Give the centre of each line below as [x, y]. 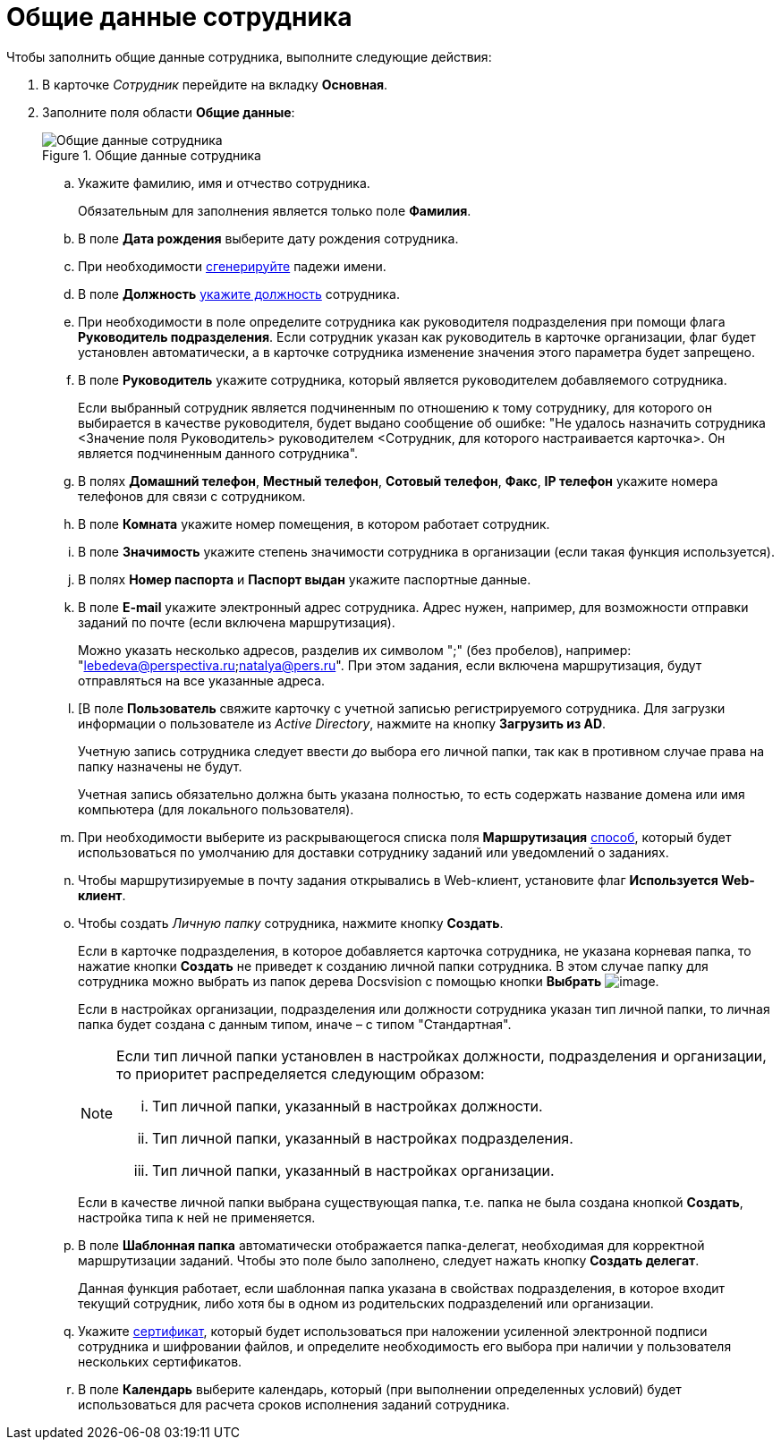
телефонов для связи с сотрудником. [192, 496]
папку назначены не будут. [160, 766]
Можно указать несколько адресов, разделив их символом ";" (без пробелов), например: [355, 650]
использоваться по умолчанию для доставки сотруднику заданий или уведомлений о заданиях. [374, 852]
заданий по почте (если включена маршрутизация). [237, 622]
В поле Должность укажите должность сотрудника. [239, 294]
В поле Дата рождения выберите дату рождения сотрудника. [268, 238]
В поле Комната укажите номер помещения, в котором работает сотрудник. [314, 523]
